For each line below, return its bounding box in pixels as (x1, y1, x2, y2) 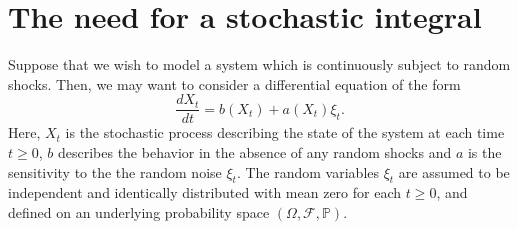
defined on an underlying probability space (8, 201, 270, 222)
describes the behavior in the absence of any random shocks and (57, 141, 452, 162)
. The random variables (236, 161, 380, 182)
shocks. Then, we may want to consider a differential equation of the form (8, 73, 461, 94)
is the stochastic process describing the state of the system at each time (65, 122, 505, 143)
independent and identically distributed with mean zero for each (8, 182, 402, 203)
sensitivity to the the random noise (8, 161, 222, 182)
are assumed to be (398, 161, 510, 182)
